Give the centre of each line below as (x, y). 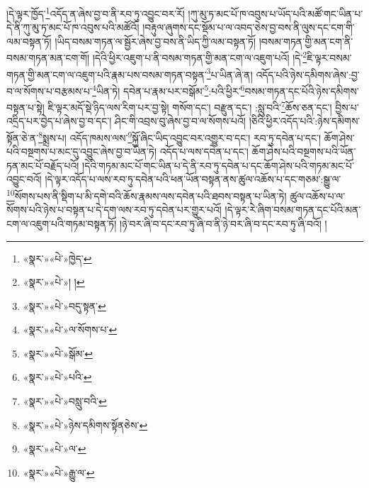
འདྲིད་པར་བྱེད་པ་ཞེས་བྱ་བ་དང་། (59, 121)
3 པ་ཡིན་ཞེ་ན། (229, 73)
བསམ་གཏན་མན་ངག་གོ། (48, 58)
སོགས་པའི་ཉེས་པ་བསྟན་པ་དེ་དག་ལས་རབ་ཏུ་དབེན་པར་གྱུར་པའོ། (114, 210)
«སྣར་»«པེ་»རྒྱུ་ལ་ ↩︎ (59, 472)
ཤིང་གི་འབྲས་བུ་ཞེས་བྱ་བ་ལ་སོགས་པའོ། (180, 121)
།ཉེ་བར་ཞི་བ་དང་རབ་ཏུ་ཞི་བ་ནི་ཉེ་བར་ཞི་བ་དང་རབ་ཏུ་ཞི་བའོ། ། (223, 223)
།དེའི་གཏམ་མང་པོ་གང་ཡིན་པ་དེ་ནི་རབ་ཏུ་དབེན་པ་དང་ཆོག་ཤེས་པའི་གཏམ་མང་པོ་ (218, 165)
